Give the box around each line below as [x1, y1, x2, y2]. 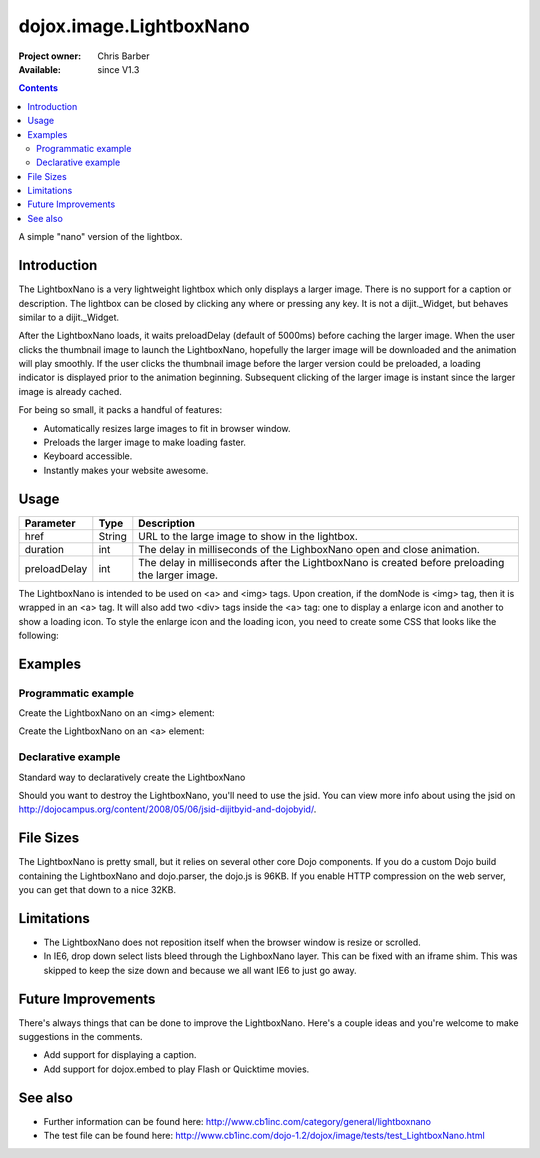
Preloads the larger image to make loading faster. [43, 436, 247, 449]
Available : [18, 63, 62, 75]
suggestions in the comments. [18, 1031, 144, 1043]
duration [24, 542, 65, 556]
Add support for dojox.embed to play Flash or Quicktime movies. [43, 1063, 310, 1075]
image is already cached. [18, 385, 122, 397]
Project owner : [18, 50, 82, 62]
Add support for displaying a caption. [43, 1049, 197, 1061]
